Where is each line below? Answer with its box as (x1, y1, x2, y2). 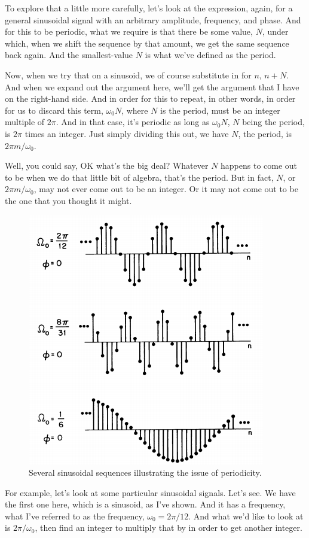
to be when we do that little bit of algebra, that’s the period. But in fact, (5, 171, 274, 183)
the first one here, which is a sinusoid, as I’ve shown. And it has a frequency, (5, 498, 286, 510)
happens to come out (221, 159, 298, 172)
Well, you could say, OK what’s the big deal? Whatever (5, 159, 209, 172)
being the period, (242, 115, 305, 128)
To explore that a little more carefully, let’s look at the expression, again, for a (5, 2, 293, 14)
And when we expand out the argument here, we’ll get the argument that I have (5, 80, 299, 93)
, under (262, 25, 289, 38)
